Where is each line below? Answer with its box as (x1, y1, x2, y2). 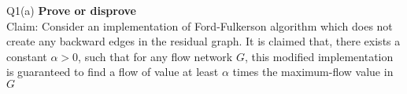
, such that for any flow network (78, 48, 233, 64)
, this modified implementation (244, 48, 394, 64)
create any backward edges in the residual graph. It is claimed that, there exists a (6, 33, 401, 49)
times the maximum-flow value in (232, 63, 394, 80)
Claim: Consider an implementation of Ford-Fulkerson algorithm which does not (6, 17, 393, 34)
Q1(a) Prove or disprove (6, 2, 136, 18)
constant (6, 48, 47, 64)
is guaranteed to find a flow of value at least (6, 63, 219, 80)
